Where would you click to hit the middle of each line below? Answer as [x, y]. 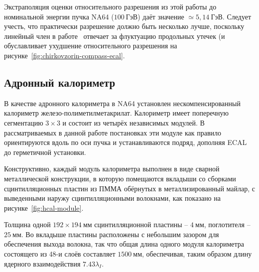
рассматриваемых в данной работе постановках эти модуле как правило [113, 132]
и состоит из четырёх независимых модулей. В [133, 122]
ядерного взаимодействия [42, 263]
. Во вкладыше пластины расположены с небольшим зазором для [120, 234]
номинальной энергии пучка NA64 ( [59, 16]
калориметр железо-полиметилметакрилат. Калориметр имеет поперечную [117, 113]
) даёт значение [161, 16]
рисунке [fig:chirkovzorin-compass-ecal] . [65, 55]
